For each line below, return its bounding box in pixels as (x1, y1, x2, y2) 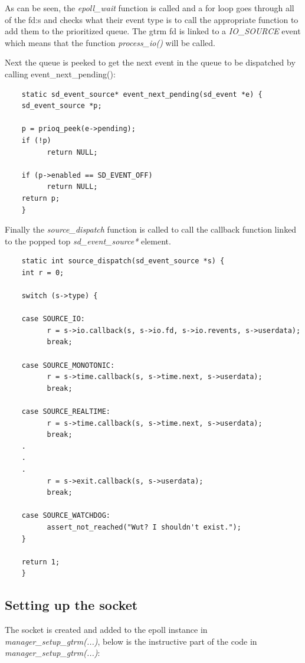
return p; (21, 194, 60, 203)
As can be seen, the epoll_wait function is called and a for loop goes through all (5, 2, 294, 14)
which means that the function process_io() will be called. (5, 36, 215, 48)
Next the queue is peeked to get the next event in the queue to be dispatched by (5, 56, 296, 68)
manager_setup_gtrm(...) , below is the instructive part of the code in (5, 635, 257, 647)
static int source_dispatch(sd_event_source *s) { (21, 257, 225, 266)
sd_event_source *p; (21, 102, 102, 110)
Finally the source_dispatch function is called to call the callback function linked (5, 223, 297, 236)
